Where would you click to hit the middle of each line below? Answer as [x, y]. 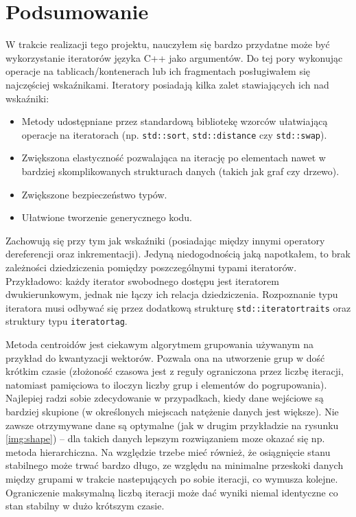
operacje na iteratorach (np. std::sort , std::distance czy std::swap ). [174, 134]
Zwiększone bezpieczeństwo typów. [94, 194]
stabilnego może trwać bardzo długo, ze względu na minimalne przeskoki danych [175, 465]
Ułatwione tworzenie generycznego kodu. [107, 217]
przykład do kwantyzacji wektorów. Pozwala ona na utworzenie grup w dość [165, 357]
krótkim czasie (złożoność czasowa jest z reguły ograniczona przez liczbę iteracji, [175, 371]
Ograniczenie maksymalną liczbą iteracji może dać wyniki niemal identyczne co [172, 492]
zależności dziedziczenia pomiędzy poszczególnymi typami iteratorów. [151, 267]
